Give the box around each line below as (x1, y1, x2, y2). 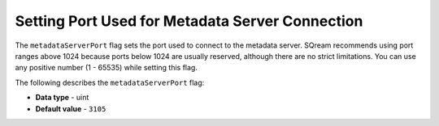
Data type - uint (35, 93, 89, 103)
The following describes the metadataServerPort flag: (15, 78, 205, 87)
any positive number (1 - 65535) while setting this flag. (15, 63, 198, 73)
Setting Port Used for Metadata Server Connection (15, 12, 363, 30)
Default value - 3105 (35, 103, 106, 113)
